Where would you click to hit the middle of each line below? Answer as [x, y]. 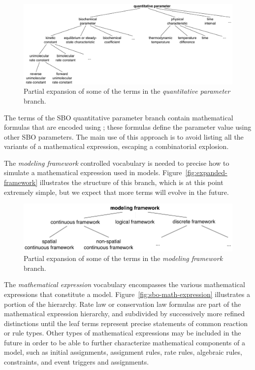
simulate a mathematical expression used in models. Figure [93, 172]
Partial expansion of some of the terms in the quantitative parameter [127, 91]
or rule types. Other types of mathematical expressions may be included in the [123, 333]
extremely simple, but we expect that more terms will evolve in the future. [116, 192]
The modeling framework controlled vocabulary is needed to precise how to [117, 163]
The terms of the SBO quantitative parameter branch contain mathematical [119, 117]
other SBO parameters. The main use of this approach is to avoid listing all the [124, 136]
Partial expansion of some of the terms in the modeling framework [123, 258]
